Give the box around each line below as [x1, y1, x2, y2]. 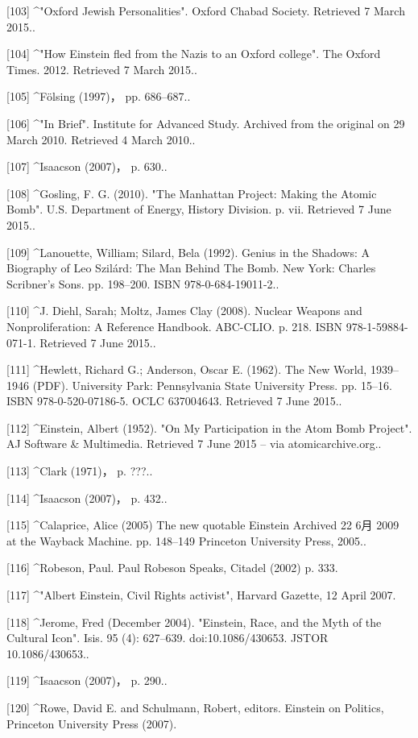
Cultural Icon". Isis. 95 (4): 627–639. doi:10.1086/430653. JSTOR [6, 629, 329, 646]
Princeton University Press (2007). [6, 715, 177, 732]
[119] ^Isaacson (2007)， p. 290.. [6, 672, 168, 689]
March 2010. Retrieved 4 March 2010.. [6, 131, 196, 147]
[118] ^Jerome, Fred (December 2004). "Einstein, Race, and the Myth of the [6, 613, 382, 630]
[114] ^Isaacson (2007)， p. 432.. [6, 489, 168, 506]
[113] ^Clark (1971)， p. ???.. [6, 462, 153, 479]
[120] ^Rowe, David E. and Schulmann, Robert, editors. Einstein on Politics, [6, 699, 384, 715]
